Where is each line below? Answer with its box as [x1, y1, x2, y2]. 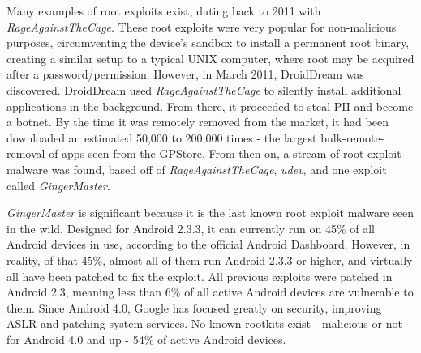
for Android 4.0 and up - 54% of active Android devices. [6, 330, 286, 347]
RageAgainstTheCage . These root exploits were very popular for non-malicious [6, 18, 397, 35]
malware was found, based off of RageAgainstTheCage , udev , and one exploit [6, 160, 387, 177]
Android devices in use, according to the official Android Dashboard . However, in [6, 236, 410, 253]
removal [6, 145, 45, 162]
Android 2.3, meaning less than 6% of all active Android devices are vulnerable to [6, 283, 414, 300]
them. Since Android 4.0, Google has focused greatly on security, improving [6, 299, 382, 316]
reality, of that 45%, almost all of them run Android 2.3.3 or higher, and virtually [6, 251, 413, 268]
